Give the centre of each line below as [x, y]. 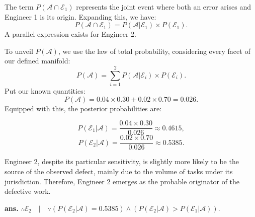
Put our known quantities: [45, 91]
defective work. [28, 191]
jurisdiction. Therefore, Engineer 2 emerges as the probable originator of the [122, 181]
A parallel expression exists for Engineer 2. [70, 34]
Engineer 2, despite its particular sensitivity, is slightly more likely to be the [122, 161]
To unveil [19, 51]
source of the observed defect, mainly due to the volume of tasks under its [119, 171]
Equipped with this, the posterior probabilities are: [83, 108]
